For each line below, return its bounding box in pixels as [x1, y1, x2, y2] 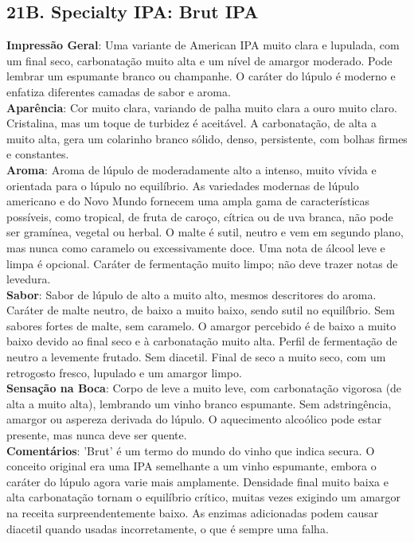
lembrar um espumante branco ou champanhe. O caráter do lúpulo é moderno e [6, 68, 396, 84]
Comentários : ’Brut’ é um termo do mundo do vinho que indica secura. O [6, 442, 375, 458]
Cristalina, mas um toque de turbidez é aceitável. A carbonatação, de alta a [6, 115, 377, 131]
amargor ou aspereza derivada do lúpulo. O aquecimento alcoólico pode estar [6, 411, 382, 427]
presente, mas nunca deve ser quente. [6, 427, 187, 443]
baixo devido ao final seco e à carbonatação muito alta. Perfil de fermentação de [6, 333, 397, 349]
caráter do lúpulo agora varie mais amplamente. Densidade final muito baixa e [6, 473, 389, 489]
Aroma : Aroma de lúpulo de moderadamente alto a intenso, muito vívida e [6, 161, 377, 177]
